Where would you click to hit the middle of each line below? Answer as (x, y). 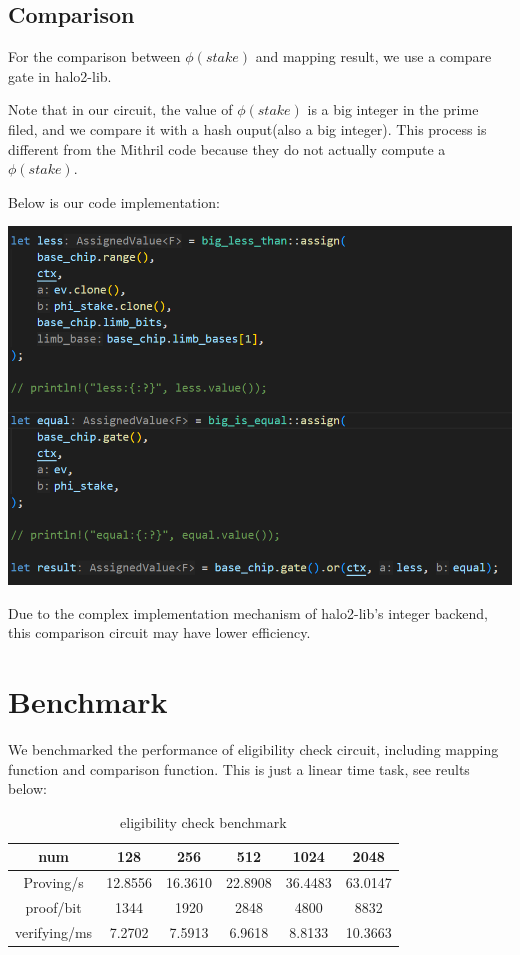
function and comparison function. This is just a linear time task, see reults (239, 768)
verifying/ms (54, 931)
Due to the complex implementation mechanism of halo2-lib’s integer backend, (248, 612)
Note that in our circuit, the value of (120, 109)
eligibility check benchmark (203, 821)
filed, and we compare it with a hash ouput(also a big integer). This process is (247, 128)
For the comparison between (94, 56)
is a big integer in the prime (393, 109)
